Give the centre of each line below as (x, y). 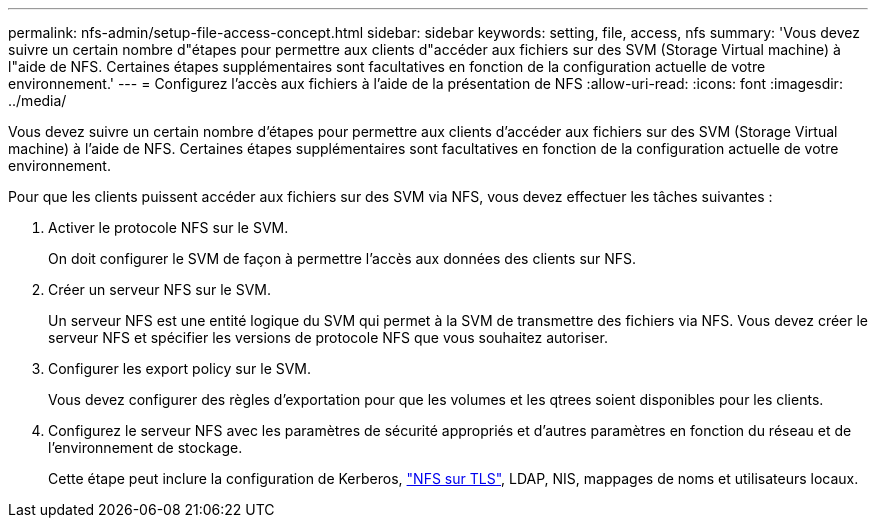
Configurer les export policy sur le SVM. (180, 368)
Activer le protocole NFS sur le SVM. (168, 227)
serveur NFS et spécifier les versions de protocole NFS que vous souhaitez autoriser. (328, 337)
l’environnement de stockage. (145, 447)
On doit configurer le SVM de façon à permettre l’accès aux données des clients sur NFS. (342, 258)
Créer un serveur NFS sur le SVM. (159, 289)
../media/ (37, 100)
